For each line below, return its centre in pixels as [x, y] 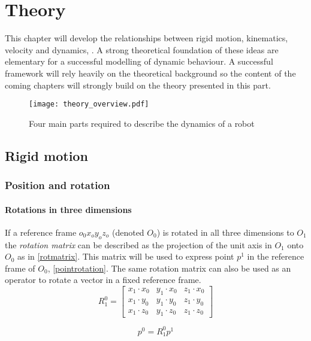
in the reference [276, 256]
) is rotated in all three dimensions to [225, 232]
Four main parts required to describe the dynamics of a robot [142, 123]
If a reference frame [41, 232]
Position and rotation [58, 185]
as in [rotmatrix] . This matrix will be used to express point [126, 256]
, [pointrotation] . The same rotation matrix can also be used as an [169, 268]
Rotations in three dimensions [68, 209]
